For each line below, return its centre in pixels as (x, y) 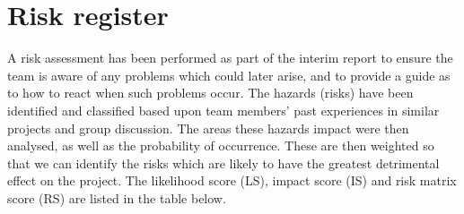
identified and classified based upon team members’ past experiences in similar (223, 110)
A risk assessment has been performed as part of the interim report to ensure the (230, 58)
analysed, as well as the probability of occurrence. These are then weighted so (221, 146)
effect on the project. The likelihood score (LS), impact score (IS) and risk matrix (232, 180)
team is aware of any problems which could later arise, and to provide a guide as (229, 75)
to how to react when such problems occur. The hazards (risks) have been (210, 93)
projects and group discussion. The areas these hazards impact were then (208, 128)
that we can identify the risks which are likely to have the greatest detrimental (223, 163)
